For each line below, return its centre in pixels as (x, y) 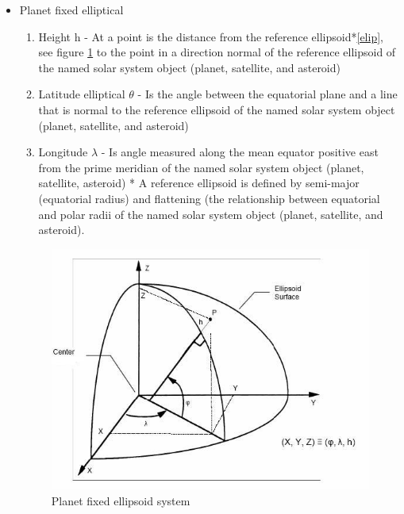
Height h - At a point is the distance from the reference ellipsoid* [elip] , (211, 36)
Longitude (63, 152)
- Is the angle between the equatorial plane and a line (267, 94)
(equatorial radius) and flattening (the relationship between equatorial (209, 198)
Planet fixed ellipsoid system (121, 500)
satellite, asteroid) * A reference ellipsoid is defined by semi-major (199, 183)
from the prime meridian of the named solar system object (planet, (201, 167)
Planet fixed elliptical (71, 10)
